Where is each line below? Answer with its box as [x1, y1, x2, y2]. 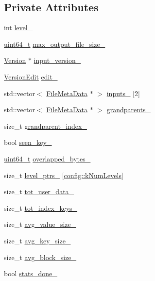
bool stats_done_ [4, 268, 57, 279]
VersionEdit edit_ [4, 71, 58, 81]
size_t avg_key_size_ [4, 235, 71, 245]
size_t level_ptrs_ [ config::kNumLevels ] [4, 170, 123, 180]
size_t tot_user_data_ [4, 186, 74, 197]
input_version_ [34, 55, 81, 65]
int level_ [4, 22, 33, 33]
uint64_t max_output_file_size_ [4, 39, 105, 49]
